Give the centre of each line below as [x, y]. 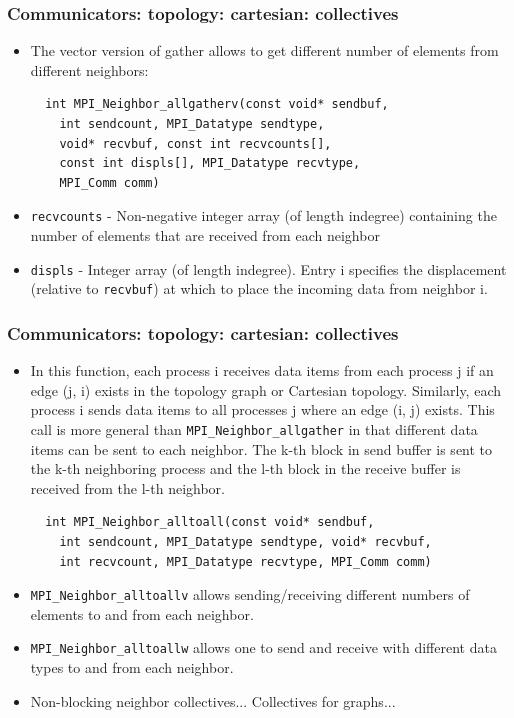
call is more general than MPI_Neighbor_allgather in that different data [254, 428]
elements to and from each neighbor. [142, 613]
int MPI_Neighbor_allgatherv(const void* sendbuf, [217, 104]
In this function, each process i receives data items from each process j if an [262, 370]
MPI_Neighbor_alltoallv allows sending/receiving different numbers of [250, 594]
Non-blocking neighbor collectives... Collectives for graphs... [213, 700]
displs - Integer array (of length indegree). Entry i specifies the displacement [268, 268]
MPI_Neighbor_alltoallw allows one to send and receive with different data [263, 647]
